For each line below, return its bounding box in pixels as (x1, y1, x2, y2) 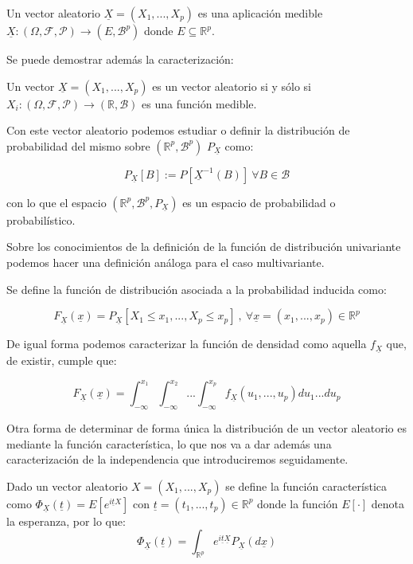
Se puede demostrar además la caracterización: (6, 51, 234, 67)
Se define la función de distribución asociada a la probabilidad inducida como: (6, 280, 387, 297)
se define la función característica (225, 477, 387, 494)
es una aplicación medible (197, 5, 323, 21)
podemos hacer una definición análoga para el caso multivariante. (6, 253, 325, 270)
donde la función (257, 495, 338, 511)
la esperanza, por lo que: (6, 512, 126, 529)
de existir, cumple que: (6, 352, 117, 369)
